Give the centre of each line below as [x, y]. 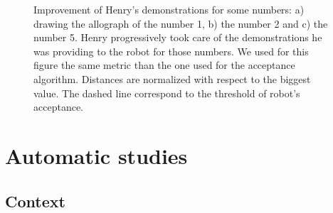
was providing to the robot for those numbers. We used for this [171, 51]
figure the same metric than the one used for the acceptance [164, 65]
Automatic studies [96, 155]
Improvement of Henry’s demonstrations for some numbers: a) [169, 9]
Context [35, 201]
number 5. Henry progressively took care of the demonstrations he [178, 37]
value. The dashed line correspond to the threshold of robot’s [167, 93]
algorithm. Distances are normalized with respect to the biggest [172, 78]
